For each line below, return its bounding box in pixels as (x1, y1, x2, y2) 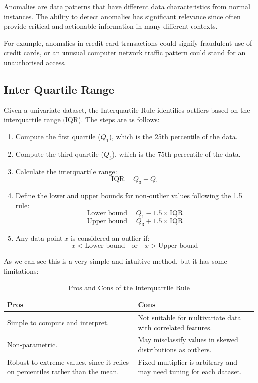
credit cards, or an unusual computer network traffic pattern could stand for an (4, 47, 246, 58)
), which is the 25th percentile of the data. (109, 131, 238, 141)
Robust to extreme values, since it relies (7, 356, 129, 367)
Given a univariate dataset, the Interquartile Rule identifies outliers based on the (4, 104, 250, 115)
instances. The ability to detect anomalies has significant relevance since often (4, 11, 241, 21)
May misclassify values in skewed (138, 334, 238, 345)
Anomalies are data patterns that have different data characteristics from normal (4, 1, 251, 11)
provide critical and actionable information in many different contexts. (4, 21, 218, 31)
